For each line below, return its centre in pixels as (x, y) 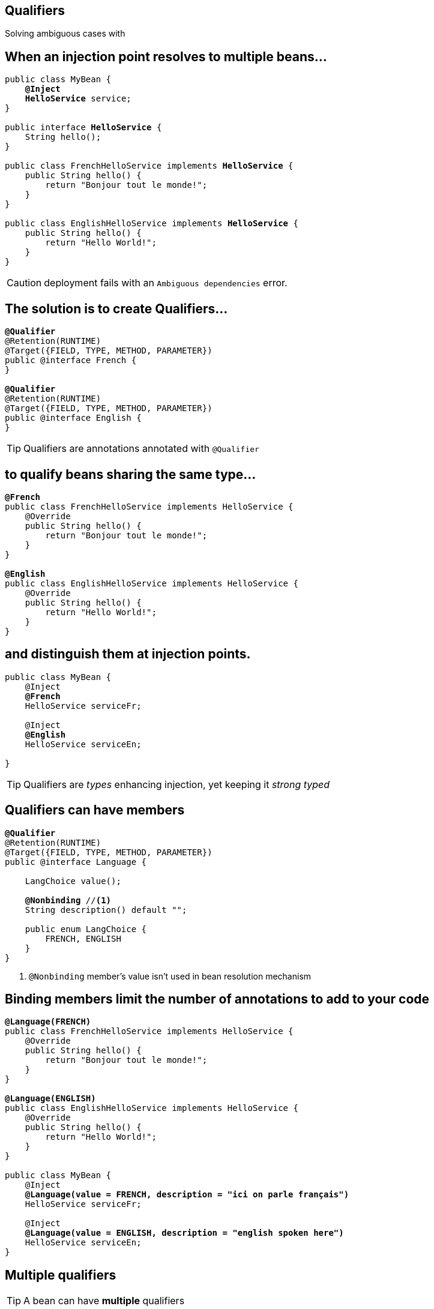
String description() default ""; (106, 910)
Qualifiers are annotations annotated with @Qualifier (141, 449)
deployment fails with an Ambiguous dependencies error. (166, 283)
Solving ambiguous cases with (65, 34)
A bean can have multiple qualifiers (104, 1301)
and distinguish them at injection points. (128, 654)
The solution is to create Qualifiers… (116, 308)
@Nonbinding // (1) (68, 900)
